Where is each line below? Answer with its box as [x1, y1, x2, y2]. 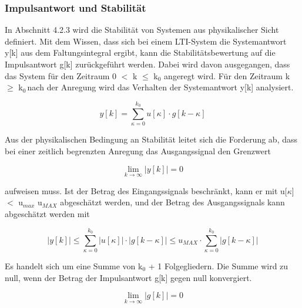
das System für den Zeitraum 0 [5, 69, 117, 82]
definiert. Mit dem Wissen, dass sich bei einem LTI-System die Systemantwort [5, 35, 287, 47]
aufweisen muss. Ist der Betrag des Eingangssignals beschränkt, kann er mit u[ [5, 184, 287, 197]
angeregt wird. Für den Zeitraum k [164, 69, 290, 82]
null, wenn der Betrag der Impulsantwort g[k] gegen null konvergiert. [5, 271, 252, 283]
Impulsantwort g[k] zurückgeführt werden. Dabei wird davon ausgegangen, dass [5, 58, 290, 70]
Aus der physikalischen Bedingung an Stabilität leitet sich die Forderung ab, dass [5, 133, 298, 145]
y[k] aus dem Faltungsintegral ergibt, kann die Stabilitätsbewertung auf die [5, 46, 276, 59]
